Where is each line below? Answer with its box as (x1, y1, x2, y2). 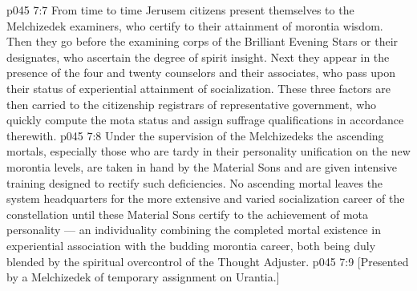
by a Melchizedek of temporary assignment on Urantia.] (6, 269, 280, 285)
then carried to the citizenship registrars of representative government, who (6, 95, 377, 112)
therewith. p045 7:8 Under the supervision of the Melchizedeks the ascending (6, 127, 384, 143)
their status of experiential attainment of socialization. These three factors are (6, 79, 391, 96)
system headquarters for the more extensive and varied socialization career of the (6, 190, 405, 207)
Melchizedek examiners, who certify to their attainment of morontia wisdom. (6, 17, 383, 34)
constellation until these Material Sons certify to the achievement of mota (6, 205, 369, 222)
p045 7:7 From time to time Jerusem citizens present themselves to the (6, 2, 354, 18)
